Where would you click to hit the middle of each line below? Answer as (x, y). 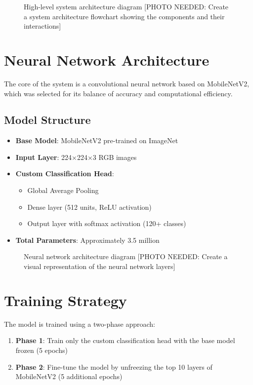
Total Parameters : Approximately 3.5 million (87, 240)
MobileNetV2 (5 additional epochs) (69, 376)
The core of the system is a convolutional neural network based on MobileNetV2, (127, 83)
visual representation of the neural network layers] (100, 266)
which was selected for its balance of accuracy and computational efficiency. (118, 93)
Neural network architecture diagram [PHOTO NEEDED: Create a (126, 256)
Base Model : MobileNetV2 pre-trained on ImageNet (97, 140)
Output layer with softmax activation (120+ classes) (107, 223)
